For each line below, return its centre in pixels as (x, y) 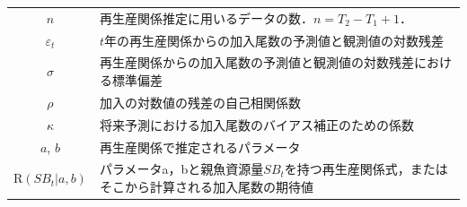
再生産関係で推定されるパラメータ (200, 147)
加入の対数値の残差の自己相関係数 (200, 102)
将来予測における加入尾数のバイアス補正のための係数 (256, 124)
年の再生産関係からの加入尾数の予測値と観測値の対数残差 (273, 40)
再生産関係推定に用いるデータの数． (206, 17)
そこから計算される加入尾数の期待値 (206, 186)
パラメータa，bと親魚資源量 (181, 169)
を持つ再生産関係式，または (366, 169)
